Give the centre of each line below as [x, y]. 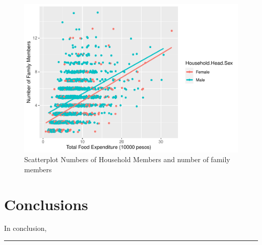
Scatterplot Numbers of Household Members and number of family [127, 159]
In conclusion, [25, 228]
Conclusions [46, 204]
